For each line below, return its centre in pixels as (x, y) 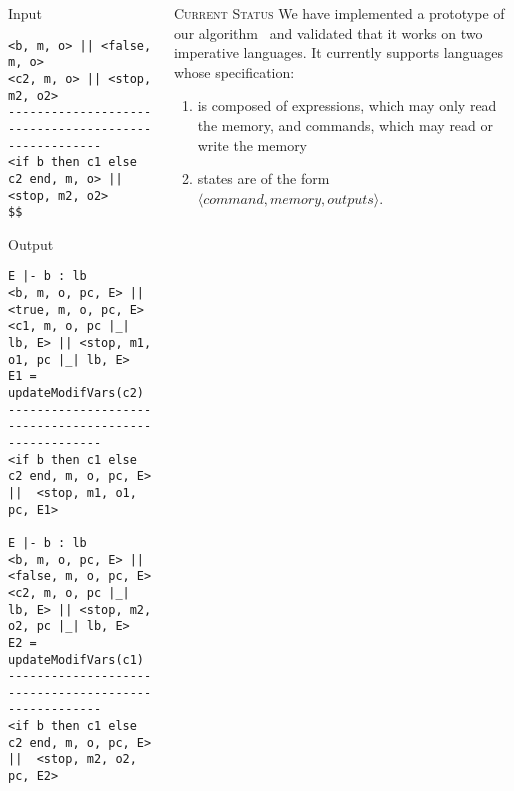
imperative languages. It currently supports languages (338, 52)
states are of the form (263, 178)
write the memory (252, 144)
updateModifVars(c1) (76, 659)
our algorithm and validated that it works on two (328, 32)
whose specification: (234, 71)
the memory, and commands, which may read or (345, 124)
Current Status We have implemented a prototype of (339, 13)
